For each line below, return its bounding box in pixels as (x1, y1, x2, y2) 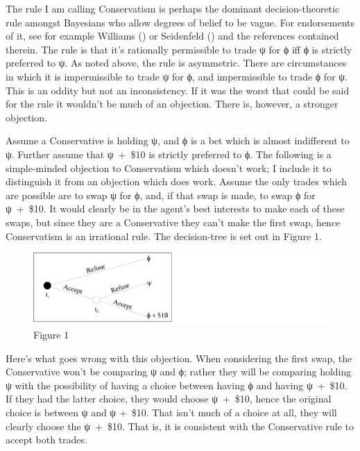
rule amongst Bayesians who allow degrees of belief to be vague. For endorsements (6, 15, 355, 29)
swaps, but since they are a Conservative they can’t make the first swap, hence (6, 214, 341, 229)
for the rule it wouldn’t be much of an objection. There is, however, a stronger (6, 96, 338, 111)
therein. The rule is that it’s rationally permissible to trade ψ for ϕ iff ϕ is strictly (6, 42, 352, 56)
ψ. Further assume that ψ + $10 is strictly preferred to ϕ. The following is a (6, 146, 332, 161)
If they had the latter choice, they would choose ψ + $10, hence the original (6, 391, 332, 406)
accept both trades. (6, 432, 87, 447)
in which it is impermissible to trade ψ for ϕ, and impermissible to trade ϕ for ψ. (6, 69, 348, 83)
